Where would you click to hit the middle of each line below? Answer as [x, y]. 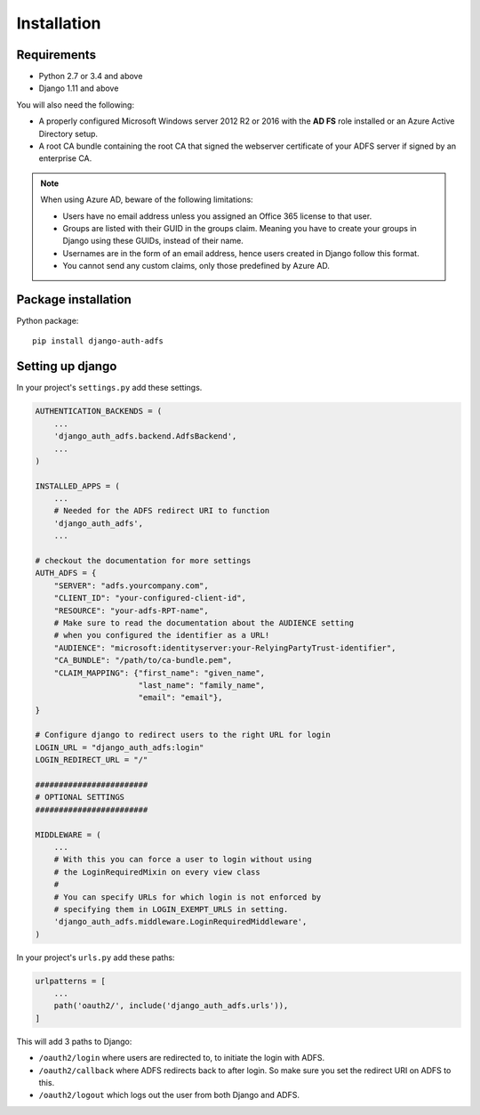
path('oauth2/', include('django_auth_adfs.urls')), [171, 1006]
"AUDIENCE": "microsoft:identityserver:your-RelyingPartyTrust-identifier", [225, 648]
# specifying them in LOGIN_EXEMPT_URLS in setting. [171, 909]
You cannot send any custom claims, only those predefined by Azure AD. [196, 266]
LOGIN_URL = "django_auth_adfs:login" [120, 747]
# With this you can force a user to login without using [183, 860]
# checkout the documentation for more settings [143, 561]
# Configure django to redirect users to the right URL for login [183, 735]
